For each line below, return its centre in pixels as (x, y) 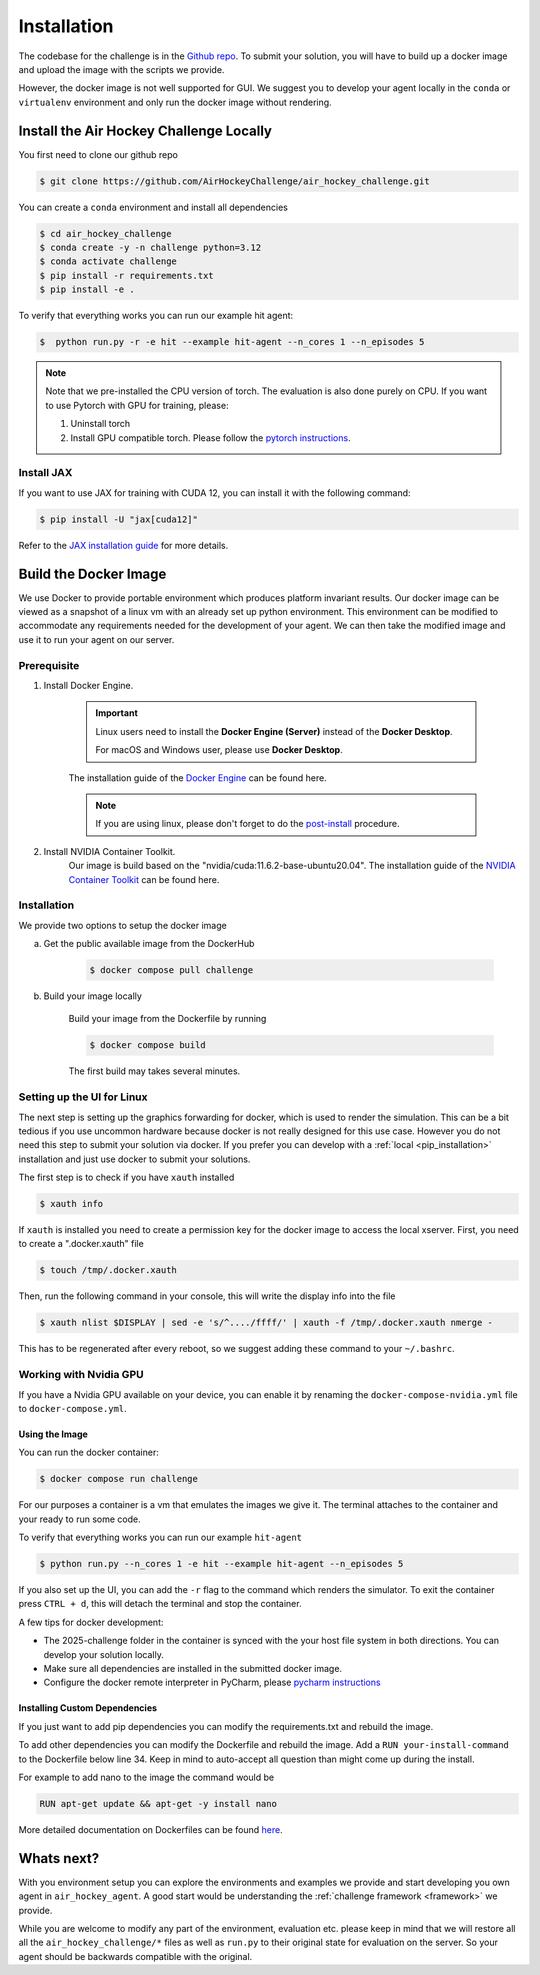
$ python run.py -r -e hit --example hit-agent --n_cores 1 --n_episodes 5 (232, 342)
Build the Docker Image (92, 573)
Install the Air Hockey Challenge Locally (145, 130)
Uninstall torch (100, 424)
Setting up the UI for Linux (83, 1097)
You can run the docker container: (88, 1452)
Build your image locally (92, 996)
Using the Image (53, 1434)
